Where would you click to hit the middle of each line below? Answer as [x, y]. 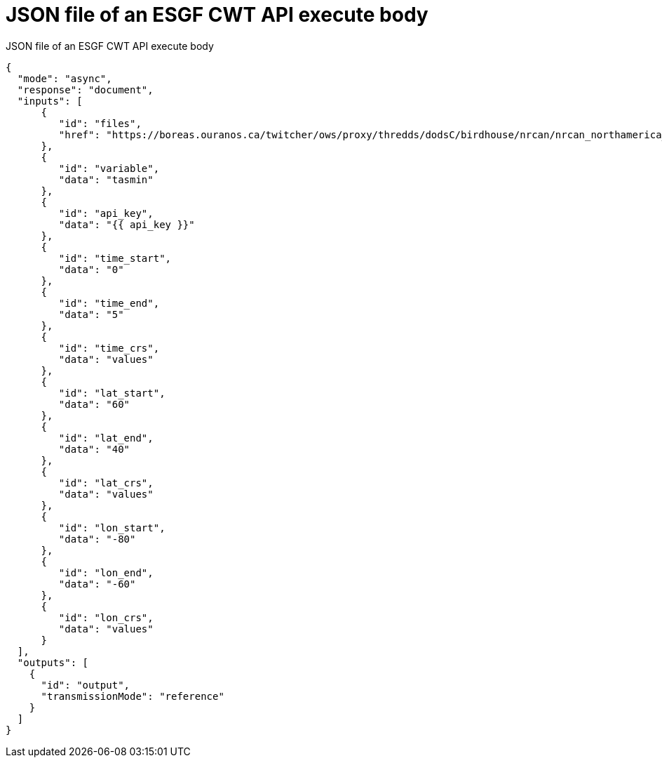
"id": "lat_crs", [106, 483]
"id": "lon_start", [112, 528]
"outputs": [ [53, 662]
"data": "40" [94, 449]
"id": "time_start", [115, 258]
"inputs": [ [50, 101]
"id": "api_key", [106, 213]
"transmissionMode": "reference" [133, 696]
